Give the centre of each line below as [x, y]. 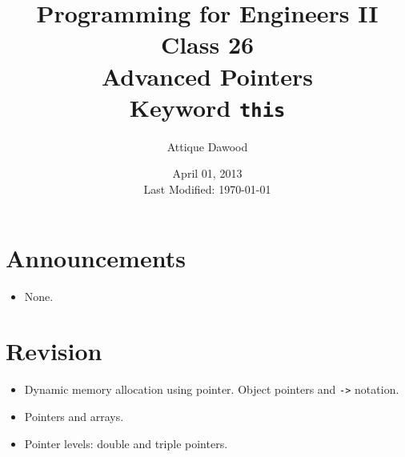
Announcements [96, 257]
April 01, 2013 [207, 173]
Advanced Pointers [207, 76]
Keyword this [207, 107]
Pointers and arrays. [74, 416]
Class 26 [207, 44]
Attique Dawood [207, 146]
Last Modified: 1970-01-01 [207, 189]
